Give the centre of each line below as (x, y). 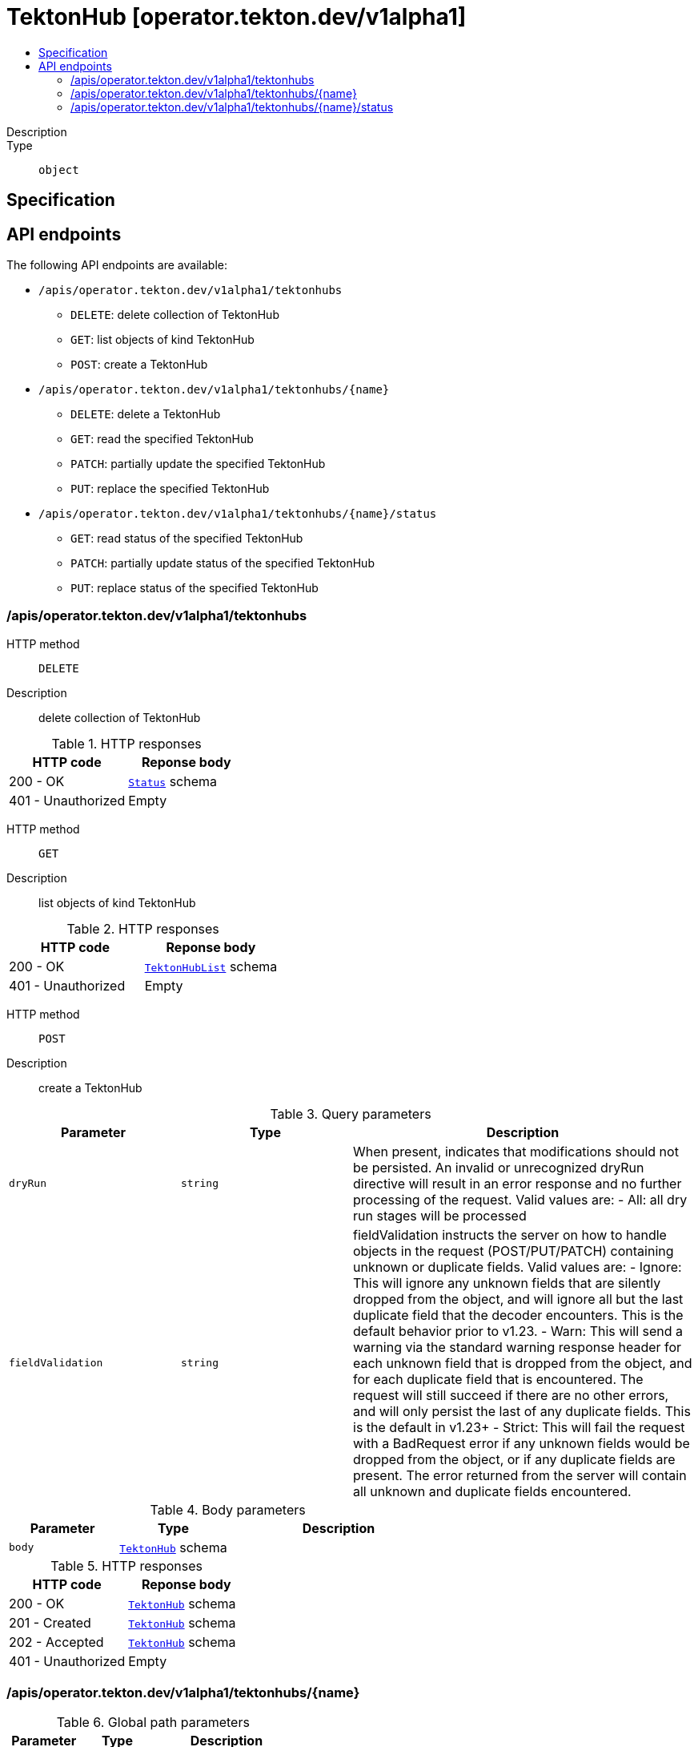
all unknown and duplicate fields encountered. (492, 1491)
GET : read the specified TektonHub (162, 439)
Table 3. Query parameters (351, 1114)
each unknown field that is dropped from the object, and (523, 1363)
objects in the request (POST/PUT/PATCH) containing (513, 1251)
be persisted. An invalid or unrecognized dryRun (499, 1167)
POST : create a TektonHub (139, 365)
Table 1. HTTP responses (126, 743)
